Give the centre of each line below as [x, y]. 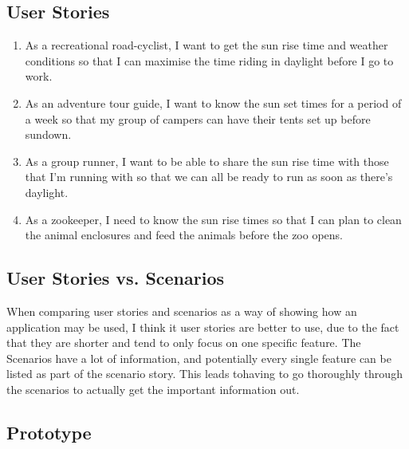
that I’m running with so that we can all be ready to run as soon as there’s [209, 177]
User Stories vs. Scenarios [116, 278]
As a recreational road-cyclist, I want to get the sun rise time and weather [206, 45]
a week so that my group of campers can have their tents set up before [198, 118]
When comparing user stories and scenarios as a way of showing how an [182, 311]
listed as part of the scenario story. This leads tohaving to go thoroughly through [204, 374]
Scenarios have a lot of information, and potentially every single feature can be [199, 358]
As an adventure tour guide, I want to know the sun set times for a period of [213, 102]
